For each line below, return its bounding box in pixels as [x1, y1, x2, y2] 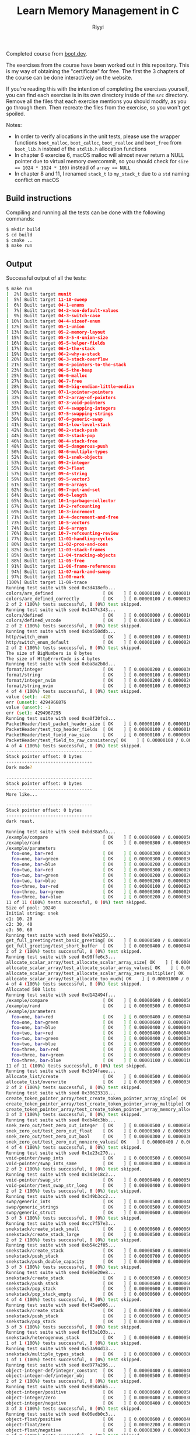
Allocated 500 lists [6, 987, 57, 993]
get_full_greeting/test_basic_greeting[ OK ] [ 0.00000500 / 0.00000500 [6, 938, 194, 943]
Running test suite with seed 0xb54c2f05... [6, 1242, 116, 1248]
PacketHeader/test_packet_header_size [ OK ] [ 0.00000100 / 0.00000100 [6, 721, 194, 727]
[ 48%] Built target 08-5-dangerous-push [6, 444, 108, 449]
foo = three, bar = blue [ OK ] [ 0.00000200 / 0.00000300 [11, 894, 194, 900]
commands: [6, 215, 35, 222]
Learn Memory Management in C [16, 4, 180, 18]
